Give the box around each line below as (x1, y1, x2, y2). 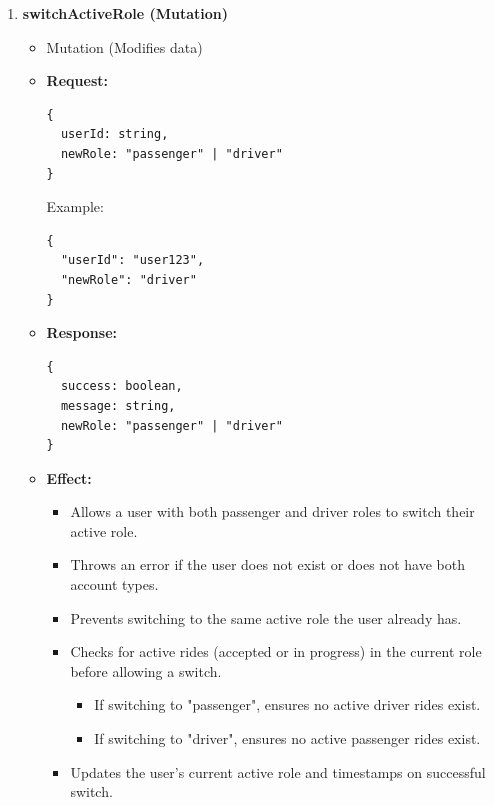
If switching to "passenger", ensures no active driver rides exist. (94, 694, 481, 715)
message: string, (60, 398, 176, 413)
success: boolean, (60, 379, 183, 394)
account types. (70, 574, 159, 595)
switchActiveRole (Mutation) (22, 3, 229, 23)
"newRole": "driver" (60, 272, 197, 287)
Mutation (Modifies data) (46, 36, 203, 57)
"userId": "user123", (60, 253, 205, 268)
